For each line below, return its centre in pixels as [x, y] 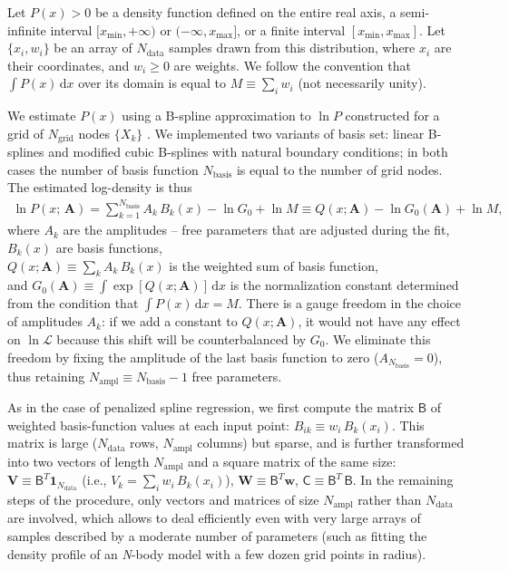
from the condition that [73, 303]
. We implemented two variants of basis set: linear [285, 133]
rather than [390, 499]
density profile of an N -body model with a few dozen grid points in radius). [217, 553]
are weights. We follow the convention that [292, 65]
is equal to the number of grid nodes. [339, 169]
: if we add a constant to [169, 321]
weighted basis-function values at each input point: [148, 425]
